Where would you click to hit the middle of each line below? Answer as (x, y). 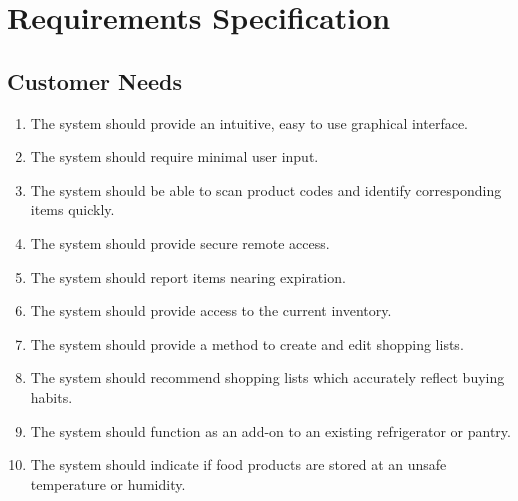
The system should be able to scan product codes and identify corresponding (266, 189)
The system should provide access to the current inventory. (211, 310)
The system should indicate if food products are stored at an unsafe (238, 464)
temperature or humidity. (108, 483)
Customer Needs (95, 80)
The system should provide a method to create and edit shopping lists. (247, 343)
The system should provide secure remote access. (180, 242)
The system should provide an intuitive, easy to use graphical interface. (249, 122)
